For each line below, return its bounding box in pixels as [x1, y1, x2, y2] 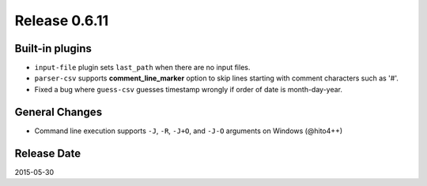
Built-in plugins [14, 42, 93, 55]
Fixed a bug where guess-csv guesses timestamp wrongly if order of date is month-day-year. [34, 84, 343, 94]
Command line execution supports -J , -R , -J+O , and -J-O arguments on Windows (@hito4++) [34, 126, 343, 136]
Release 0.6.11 [14, 12, 109, 29]
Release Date [14, 147, 81, 160]
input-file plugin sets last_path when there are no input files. [34, 63, 251, 73]
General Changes [14, 105, 103, 118]
